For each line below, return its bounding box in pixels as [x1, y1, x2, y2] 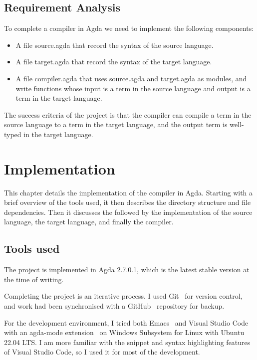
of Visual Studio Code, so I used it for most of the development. [4, 347, 200, 357]
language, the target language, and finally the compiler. [4, 216, 174, 227]
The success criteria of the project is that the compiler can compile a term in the [4, 109, 252, 120]
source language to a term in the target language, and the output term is [4, 119, 228, 130]
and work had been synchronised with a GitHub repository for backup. [4, 301, 225, 311]
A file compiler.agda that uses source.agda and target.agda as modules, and [15, 73, 247, 83]
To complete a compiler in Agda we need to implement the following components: [4, 23, 254, 33]
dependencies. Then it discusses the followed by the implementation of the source [4, 206, 253, 217]
